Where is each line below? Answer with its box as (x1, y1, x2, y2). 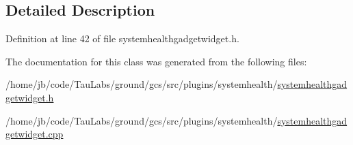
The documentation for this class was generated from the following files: (5, 54, 307, 68)
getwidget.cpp (5, 127, 64, 141)
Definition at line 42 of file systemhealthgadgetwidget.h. (5, 31, 239, 46)
